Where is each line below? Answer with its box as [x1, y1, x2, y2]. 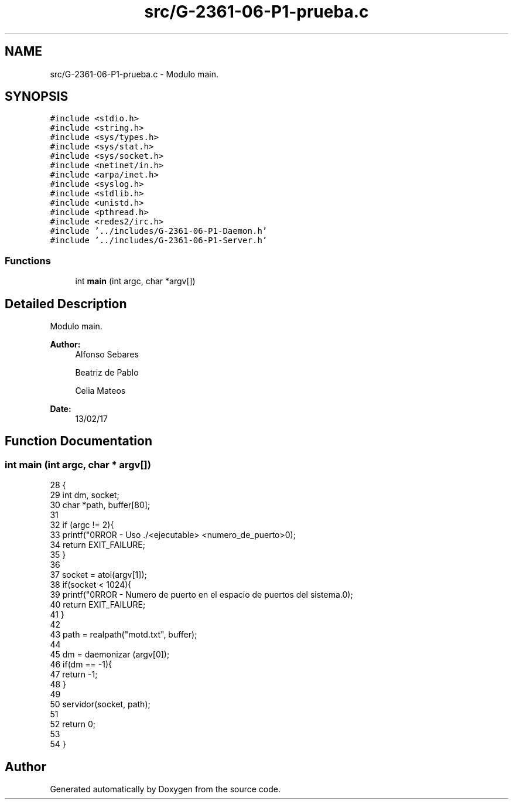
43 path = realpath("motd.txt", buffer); [50, 629, 197, 640]
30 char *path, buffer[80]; [50, 500, 151, 510]
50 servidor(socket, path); [50, 699, 151, 710]
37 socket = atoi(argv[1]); [50, 570, 147, 580]
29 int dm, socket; [50, 490, 119, 500]
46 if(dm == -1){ [50, 659, 112, 670]
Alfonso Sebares [75, 349, 139, 360]
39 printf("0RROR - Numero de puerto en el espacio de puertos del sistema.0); [50, 590, 353, 600]
